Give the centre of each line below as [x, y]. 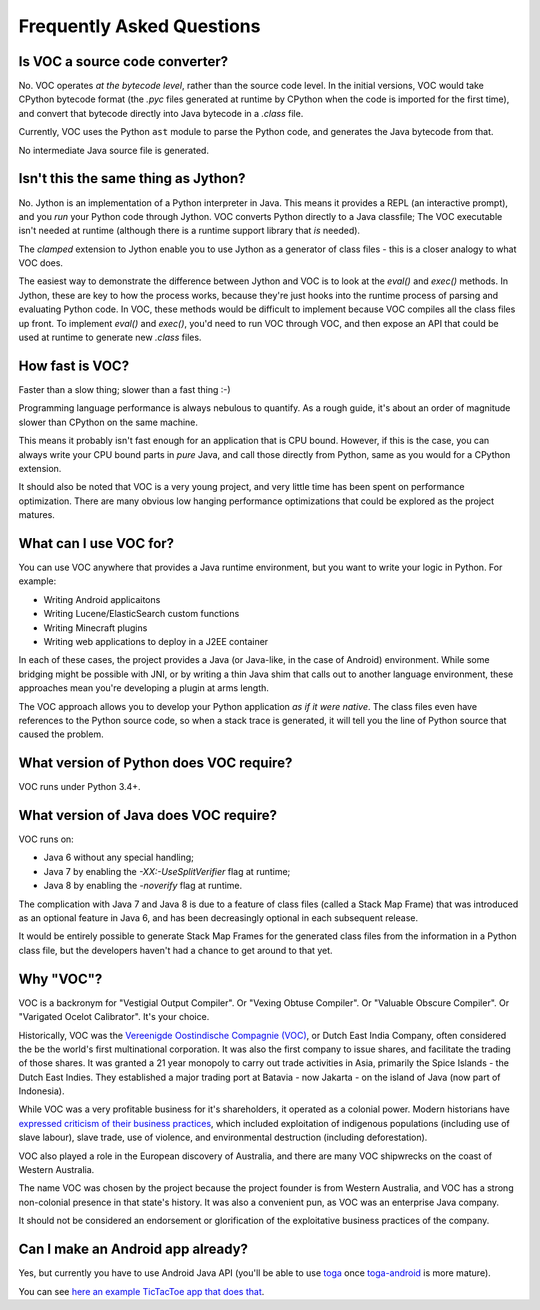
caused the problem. [61, 734]
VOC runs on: [46, 839]
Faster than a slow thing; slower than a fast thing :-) [124, 389]
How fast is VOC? [74, 365]
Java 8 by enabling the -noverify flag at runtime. [143, 886]
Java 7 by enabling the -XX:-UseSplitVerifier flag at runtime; [167, 871]
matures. [36, 515]
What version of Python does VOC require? [155, 763]
